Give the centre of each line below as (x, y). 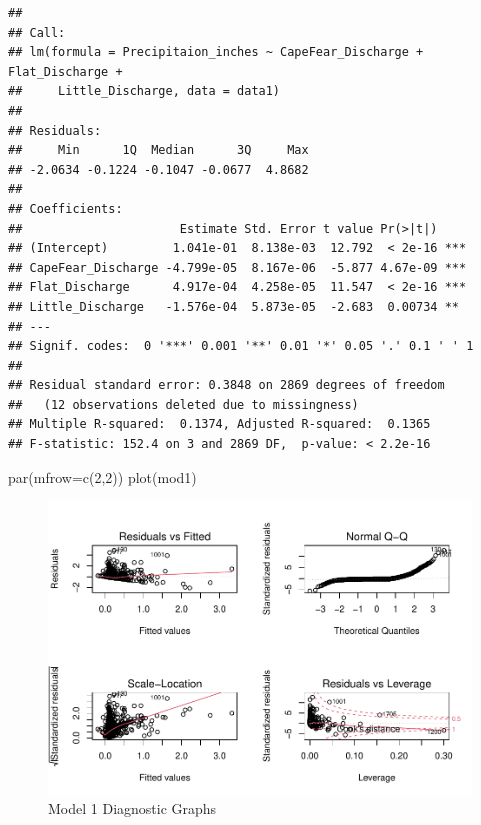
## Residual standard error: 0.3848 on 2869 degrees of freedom (226, 385)
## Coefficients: (65, 208)
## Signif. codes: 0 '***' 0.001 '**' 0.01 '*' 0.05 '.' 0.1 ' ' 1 (241, 346)
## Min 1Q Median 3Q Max (158, 150)
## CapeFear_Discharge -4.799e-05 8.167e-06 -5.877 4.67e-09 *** (237, 267)
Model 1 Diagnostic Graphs (132, 808)
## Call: (37, 32)
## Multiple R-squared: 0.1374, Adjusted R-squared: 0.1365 (219, 424)
